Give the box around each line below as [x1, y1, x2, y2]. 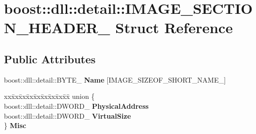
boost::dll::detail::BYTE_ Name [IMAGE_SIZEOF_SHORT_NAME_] [4, 74, 226, 85]
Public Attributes [4, 51, 96, 66]
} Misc [4, 120, 26, 131]
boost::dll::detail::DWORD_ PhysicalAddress [4, 100, 149, 111]
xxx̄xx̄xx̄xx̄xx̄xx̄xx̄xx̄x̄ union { [4, 91, 95, 101]
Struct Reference [115, 17, 233, 38]
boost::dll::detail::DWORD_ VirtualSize [4, 110, 131, 121]
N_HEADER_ [4, 17, 110, 38]
